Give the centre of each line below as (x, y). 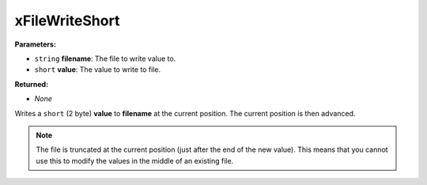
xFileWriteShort (67, 21)
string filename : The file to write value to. (105, 59)
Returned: (32, 84)
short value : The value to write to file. (98, 70)
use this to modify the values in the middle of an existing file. (135, 160)
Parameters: (36, 44)
